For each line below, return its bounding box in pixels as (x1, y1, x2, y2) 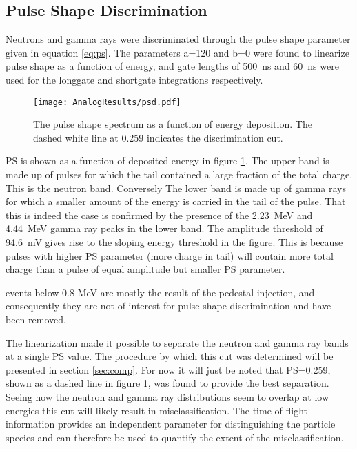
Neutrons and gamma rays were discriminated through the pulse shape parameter (6, 32, 351, 46)
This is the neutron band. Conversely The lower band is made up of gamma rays (6, 180, 347, 195)
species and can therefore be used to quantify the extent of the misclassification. (6, 430, 344, 444)
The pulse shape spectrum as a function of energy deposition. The (33, 117, 312, 131)
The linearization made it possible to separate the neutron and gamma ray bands (6, 335, 349, 350)
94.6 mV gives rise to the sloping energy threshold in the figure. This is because (6, 234, 343, 249)
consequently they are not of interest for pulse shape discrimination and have (6, 298, 331, 313)
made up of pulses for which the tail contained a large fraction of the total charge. (6, 167, 353, 182)
